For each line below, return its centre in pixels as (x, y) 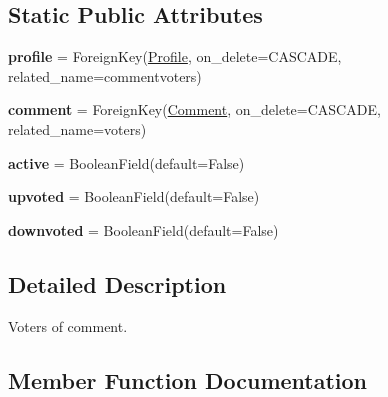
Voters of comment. (68, 325)
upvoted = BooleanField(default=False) (134, 196)
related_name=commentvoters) (105, 75)
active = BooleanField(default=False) (126, 162)
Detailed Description (117, 283)
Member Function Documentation (188, 379)
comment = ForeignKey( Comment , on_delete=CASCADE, (194, 109)
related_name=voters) (77, 128)
